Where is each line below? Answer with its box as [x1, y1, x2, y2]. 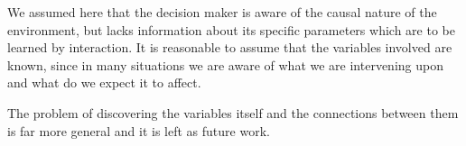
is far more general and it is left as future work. [7, 121, 270, 140]
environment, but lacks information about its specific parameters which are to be [7, 20, 455, 39]
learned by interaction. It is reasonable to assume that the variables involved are [7, 38, 452, 57]
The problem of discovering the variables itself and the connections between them [7, 103, 459, 122]
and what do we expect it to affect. [7, 73, 201, 92]
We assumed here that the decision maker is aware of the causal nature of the [7, 3, 437, 21]
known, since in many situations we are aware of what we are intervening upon [7, 55, 443, 74]
